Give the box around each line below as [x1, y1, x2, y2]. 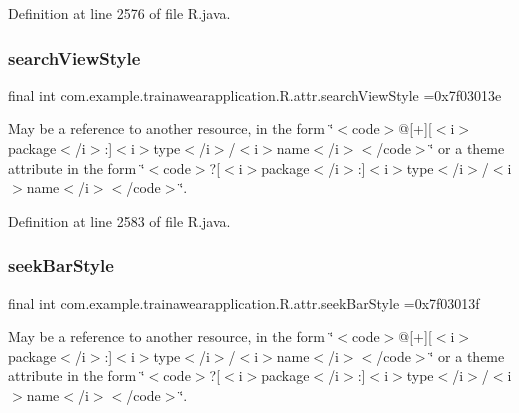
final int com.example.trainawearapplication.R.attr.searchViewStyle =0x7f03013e [8, 84, 502, 105]
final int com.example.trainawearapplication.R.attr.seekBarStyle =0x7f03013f [8, 292, 480, 313]
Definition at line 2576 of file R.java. [8, 3, 231, 23]
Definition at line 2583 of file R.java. [8, 210, 231, 231]
